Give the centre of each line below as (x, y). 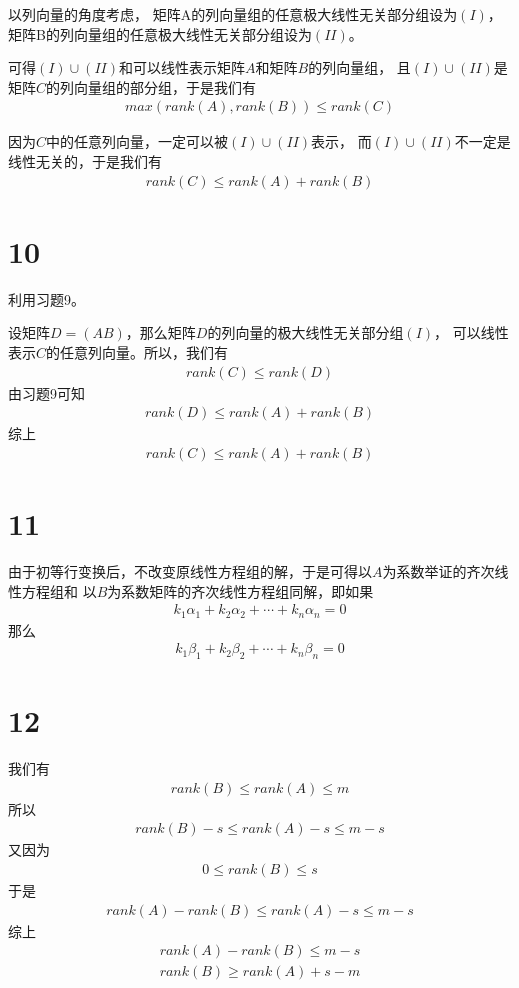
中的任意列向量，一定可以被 (137, 141)
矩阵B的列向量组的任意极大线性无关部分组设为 (160, 33)
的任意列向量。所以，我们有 (137, 351)
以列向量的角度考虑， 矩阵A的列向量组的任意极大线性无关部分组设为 (233, 14)
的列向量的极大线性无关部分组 (305, 332)
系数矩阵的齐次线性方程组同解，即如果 (247, 590)
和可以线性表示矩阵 (182, 67)
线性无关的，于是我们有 (85, 161)
